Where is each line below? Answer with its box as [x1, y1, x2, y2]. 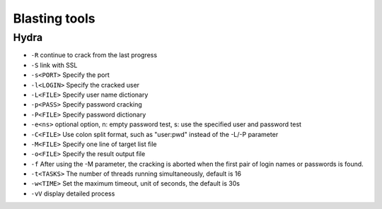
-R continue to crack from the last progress [30, 51, 158, 59]
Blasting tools [13, 11, 95, 26]
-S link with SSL [30, 61, 78, 69]
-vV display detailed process [30, 189, 115, 198]
